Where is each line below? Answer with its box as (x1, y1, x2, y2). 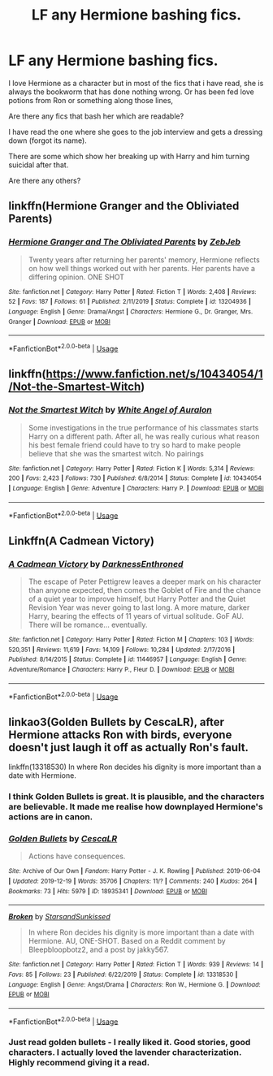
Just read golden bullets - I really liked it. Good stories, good (8, 1037, 251, 1048)
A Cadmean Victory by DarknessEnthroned (8, 558, 184, 569)
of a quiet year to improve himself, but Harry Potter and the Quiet (28, 594, 246, 603)
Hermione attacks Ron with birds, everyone (8, 728, 232, 741)
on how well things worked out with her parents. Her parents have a (28, 263, 256, 273)
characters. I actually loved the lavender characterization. (8, 1047, 242, 1058)
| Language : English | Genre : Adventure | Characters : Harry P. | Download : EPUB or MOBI (8, 484, 264, 492)
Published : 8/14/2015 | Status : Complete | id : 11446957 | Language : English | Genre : (8, 655, 247, 663)
